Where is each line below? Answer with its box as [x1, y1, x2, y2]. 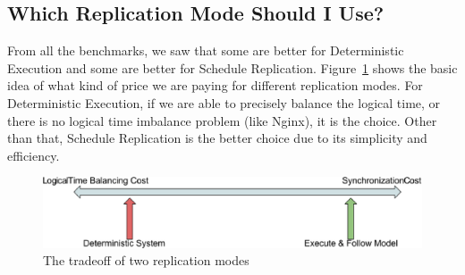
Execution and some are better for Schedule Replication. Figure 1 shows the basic [7, 58, 458, 77]
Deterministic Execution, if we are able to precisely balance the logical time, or [7, 93, 441, 112]
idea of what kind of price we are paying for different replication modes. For [7, 76, 423, 95]
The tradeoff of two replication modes [43, 251, 249, 270]
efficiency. [7, 146, 60, 164]
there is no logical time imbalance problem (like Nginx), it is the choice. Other [7, 111, 437, 129]
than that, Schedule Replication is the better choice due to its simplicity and [7, 129, 427, 147]
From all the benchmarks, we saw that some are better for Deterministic [7, 41, 404, 60]
